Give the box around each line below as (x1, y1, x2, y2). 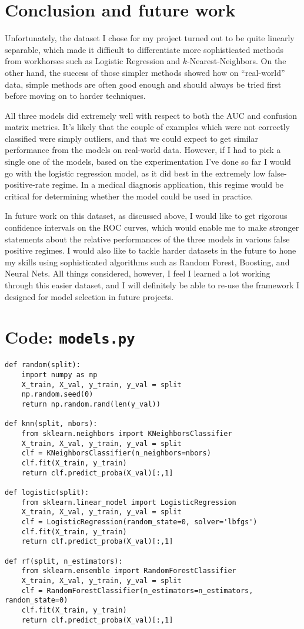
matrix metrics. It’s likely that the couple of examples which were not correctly (5, 121, 290, 133)
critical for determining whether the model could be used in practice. (5, 189, 253, 202)
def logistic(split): (5, 488, 89, 497)
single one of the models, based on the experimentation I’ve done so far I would (5, 155, 291, 168)
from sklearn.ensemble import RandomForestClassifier (21, 567, 236, 575)
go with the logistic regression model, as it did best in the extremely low (5, 167, 266, 179)
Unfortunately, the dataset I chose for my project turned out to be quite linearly (5, 32, 295, 44)
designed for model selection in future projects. (5, 290, 173, 302)
